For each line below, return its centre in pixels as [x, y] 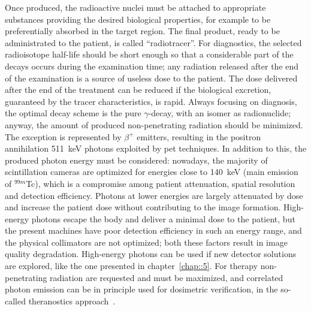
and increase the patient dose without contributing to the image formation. [143, 207]
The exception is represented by [63, 136]
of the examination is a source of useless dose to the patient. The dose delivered [151, 78]
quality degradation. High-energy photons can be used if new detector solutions [151, 254]
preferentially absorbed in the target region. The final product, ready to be [142, 31]
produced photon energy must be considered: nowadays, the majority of [136, 160]
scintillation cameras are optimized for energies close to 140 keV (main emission [152, 172]
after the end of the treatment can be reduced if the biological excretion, [138, 90]
